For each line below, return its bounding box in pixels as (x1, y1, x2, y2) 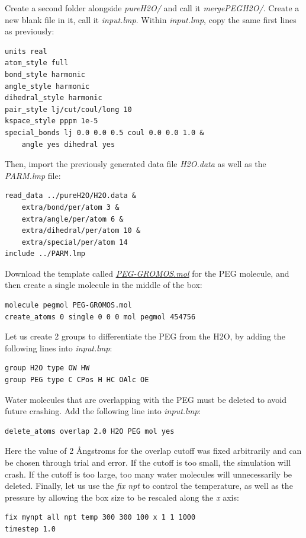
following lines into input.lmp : (5, 341, 112, 354)
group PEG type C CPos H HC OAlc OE (5, 376, 149, 385)
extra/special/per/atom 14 (21, 238, 128, 246)
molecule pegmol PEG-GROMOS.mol (5, 301, 132, 310)
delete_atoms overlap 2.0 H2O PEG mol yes (5, 427, 175, 435)
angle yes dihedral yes (21, 140, 115, 149)
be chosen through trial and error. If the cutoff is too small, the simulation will (5, 456, 291, 468)
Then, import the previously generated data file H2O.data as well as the (5, 158, 266, 170)
